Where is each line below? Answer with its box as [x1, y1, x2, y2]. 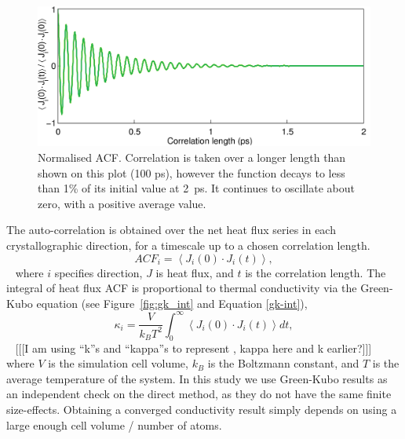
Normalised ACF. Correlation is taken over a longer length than [38, 149, 346, 166]
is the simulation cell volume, [48, 355, 188, 371]
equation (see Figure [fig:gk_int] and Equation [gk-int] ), [36, 294, 308, 311]
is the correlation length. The [245, 264, 386, 280]
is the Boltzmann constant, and [207, 355, 359, 371]
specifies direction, [54, 264, 143, 280]
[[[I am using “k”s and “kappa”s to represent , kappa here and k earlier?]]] [15, 339, 372, 356]
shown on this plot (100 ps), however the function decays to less [38, 164, 345, 181]
